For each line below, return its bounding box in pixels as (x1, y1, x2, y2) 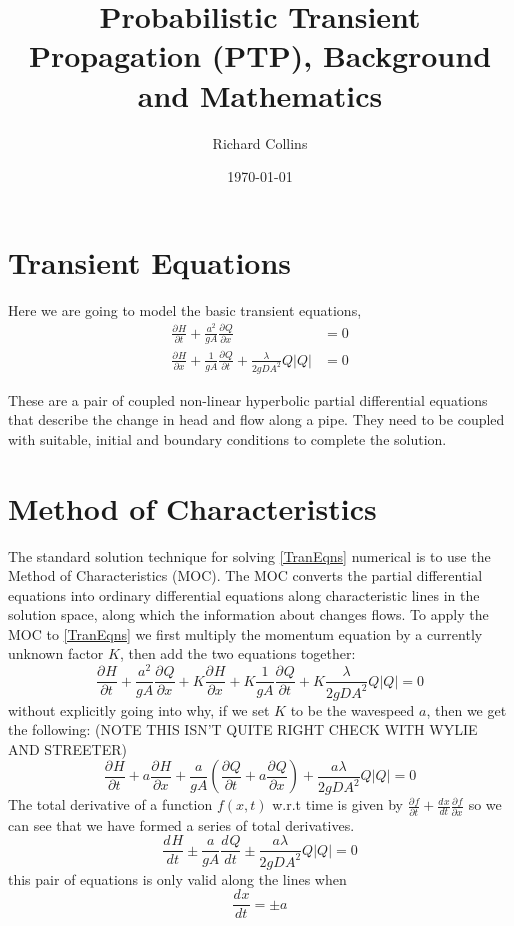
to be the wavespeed (290, 699, 415, 720)
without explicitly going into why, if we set (8, 699, 270, 720)
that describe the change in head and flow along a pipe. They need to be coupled (8, 409, 505, 430)
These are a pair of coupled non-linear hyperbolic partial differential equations (8, 389, 488, 410)
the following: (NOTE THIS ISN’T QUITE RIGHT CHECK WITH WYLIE (8, 719, 478, 740)
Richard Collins (212, 132, 308, 153)
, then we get (426, 699, 507, 720)
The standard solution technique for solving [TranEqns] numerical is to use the (8, 545, 491, 566)
